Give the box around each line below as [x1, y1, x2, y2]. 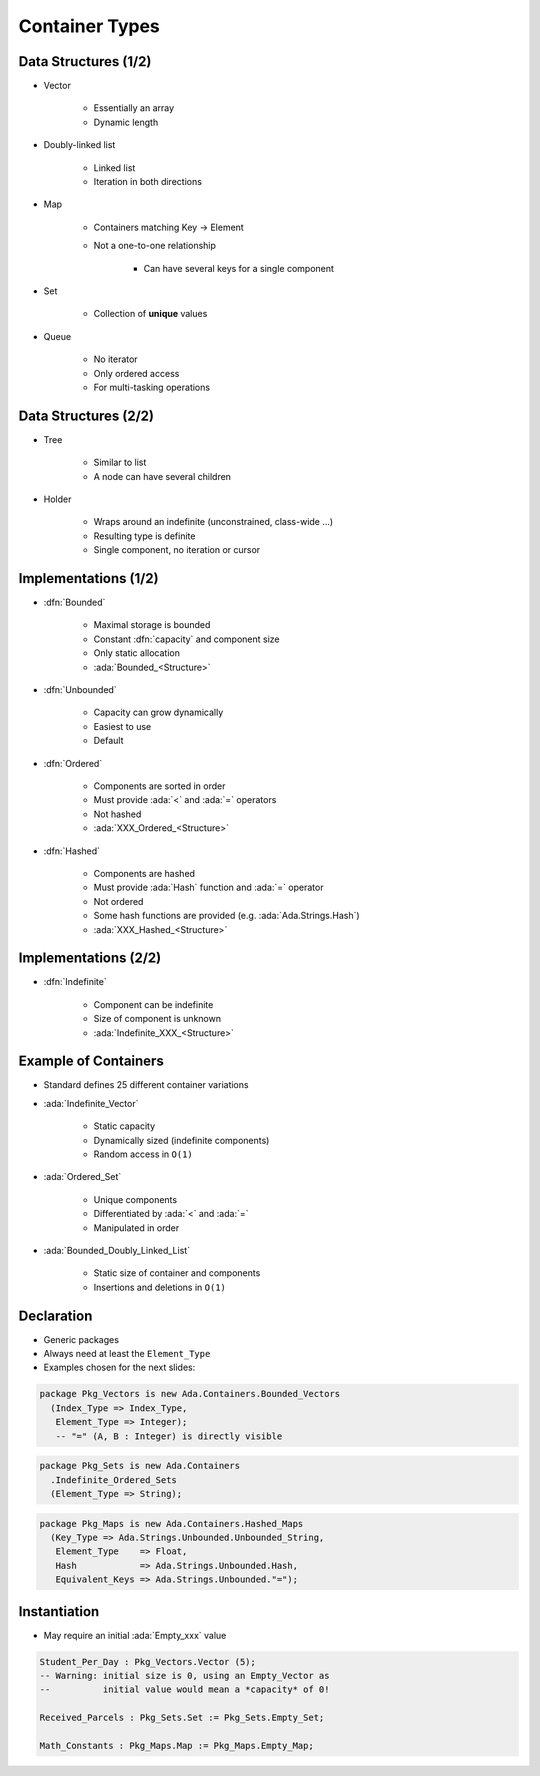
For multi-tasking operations [93, 381, 210, 393]
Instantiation [18, 1603, 100, 1620]
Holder [43, 493, 72, 505]
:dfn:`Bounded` [43, 596, 106, 609]
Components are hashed [93, 867, 195, 879]
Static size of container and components [93, 1267, 261, 1279]
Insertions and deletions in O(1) [93, 1281, 227, 1293]
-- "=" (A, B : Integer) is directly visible [55, 1430, 283, 1442]
